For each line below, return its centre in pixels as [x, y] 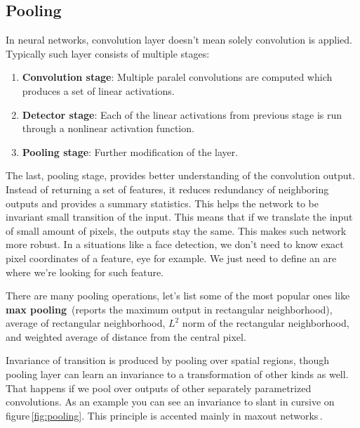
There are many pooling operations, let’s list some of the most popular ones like [178, 296]
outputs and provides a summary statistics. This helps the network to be [162, 203]
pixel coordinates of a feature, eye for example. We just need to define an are [171, 258]
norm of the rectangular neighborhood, [266, 323]
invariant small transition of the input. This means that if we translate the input [179, 217]
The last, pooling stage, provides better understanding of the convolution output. [180, 175]
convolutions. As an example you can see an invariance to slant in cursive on [170, 402]
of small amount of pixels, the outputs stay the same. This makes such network [176, 230]
